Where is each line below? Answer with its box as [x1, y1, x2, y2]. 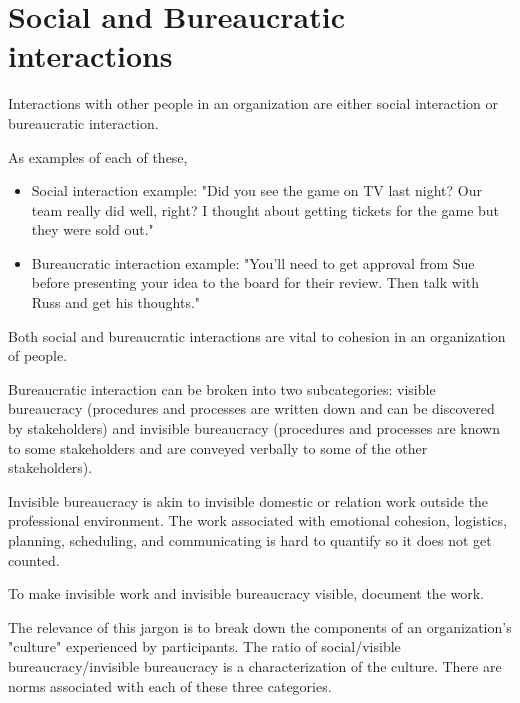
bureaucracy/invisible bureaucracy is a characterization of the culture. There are [8, 655, 502, 676]
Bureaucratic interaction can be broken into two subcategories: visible [8, 378, 436, 399]
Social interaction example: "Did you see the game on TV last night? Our [31, 180, 482, 201]
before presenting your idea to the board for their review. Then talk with [31, 272, 480, 293]
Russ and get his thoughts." [31, 292, 201, 313]
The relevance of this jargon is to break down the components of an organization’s [8, 616, 512, 637]
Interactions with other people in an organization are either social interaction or [8, 93, 499, 114]
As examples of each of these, [8, 146, 188, 167]
